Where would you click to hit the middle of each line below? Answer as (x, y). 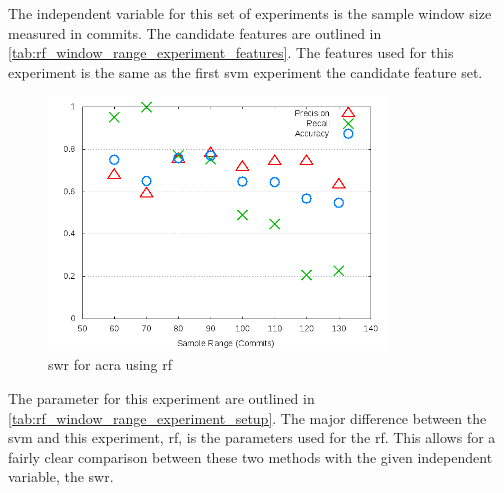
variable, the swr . (61, 476)
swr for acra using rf (110, 364)
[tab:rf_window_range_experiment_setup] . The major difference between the (247, 417)
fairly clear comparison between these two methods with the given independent (250, 456)
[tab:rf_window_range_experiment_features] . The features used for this (231, 52)
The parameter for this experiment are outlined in (161, 397)
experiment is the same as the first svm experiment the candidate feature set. (245, 71)
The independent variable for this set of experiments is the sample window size (250, 13)
